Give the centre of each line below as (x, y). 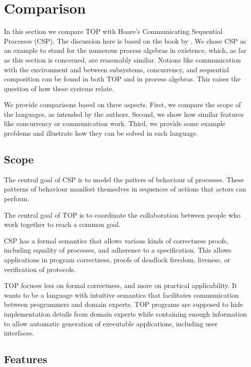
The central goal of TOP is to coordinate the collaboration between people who (122, 215)
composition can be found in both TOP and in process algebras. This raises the (122, 79)
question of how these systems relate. (59, 88)
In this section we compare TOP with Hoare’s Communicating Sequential (113, 31)
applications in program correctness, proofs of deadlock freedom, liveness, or (117, 260)
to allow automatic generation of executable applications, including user (111, 323)
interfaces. (19, 333)
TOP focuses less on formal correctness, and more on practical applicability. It (121, 285)
